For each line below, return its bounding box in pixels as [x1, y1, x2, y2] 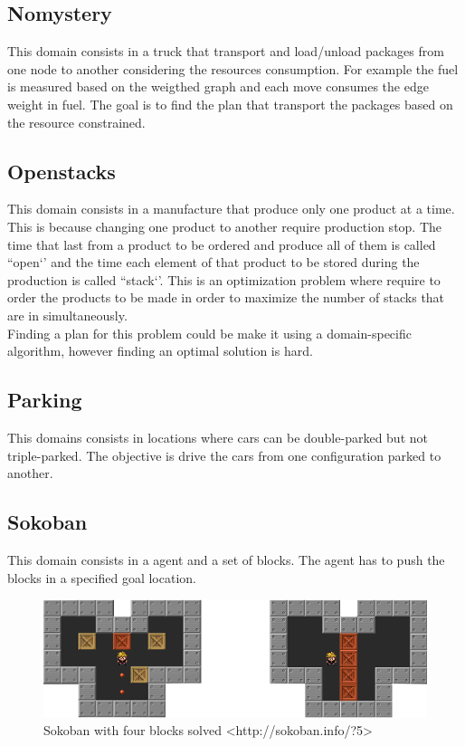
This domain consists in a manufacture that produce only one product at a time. [7, 199, 455, 218]
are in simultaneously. [7, 305, 128, 324]
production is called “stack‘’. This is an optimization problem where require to [7, 270, 441, 289]
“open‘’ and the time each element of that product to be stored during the [7, 253, 420, 272]
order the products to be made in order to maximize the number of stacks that [7, 288, 445, 307]
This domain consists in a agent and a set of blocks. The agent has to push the [7, 550, 445, 569]
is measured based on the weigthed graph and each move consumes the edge [7, 77, 429, 96]
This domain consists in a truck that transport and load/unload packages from [7, 42, 444, 61]
